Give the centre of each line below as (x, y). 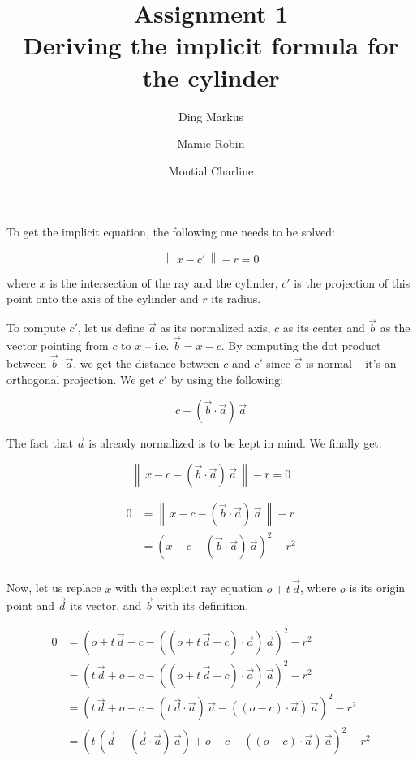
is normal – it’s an (351, 363)
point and (31, 605)
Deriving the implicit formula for (211, 45)
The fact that (40, 443)
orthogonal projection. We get (81, 379)
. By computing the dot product (301, 346)
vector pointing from (58, 346)
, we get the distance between (146, 363)
